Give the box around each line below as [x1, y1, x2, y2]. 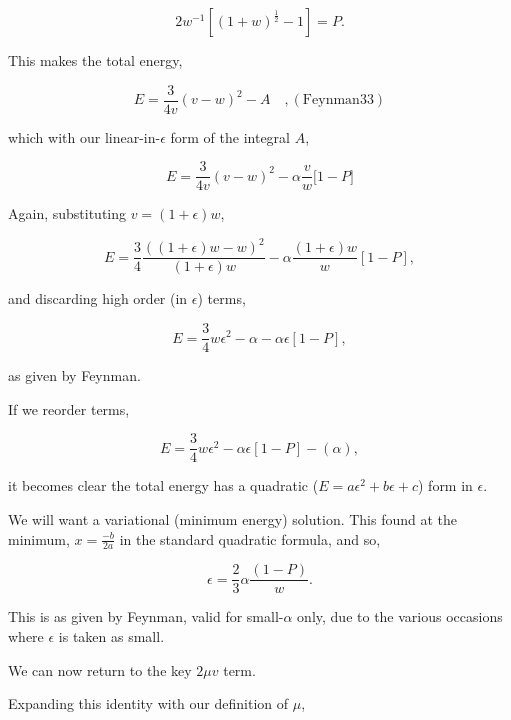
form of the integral [170, 126, 290, 147]
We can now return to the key [8, 659, 192, 680]
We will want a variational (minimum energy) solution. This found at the [8, 508, 458, 529]
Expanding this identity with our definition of [8, 693, 288, 714]
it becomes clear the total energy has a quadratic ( [8, 475, 319, 496]
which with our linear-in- [8, 126, 161, 147]
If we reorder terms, [8, 398, 130, 419]
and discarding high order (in [8, 288, 188, 309]
